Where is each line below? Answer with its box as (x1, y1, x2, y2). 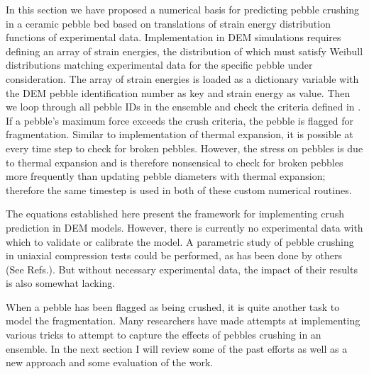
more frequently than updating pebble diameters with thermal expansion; (6, 169, 326, 183)
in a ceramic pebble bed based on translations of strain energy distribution (6, 16, 331, 30)
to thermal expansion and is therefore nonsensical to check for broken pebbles (6, 154, 343, 169)
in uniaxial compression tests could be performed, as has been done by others (6, 248, 342, 263)
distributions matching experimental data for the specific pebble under (6, 57, 313, 72)
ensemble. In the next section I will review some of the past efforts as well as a (6, 341, 348, 356)
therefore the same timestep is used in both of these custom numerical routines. (6, 182, 352, 197)
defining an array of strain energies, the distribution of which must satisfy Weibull (6, 43, 363, 58)
